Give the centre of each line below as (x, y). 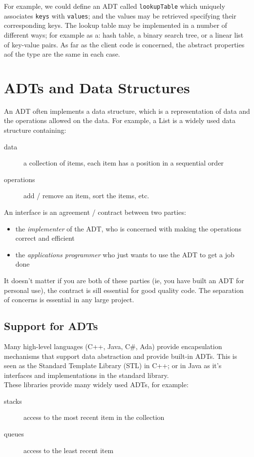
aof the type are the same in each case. (62, 54)
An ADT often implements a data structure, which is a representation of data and (127, 111)
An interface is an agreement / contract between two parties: (95, 212)
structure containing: (35, 130)
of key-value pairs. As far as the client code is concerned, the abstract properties (124, 44)
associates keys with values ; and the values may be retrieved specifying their (120, 15)
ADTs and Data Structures (97, 87)
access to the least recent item (69, 450)
